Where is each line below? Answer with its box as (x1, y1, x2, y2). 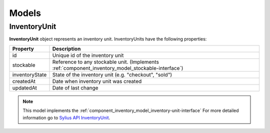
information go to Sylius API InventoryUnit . (22, 114, 110, 120)
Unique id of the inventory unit (52, 51, 124, 58)
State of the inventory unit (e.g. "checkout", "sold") (52, 71, 172, 78)
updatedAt (12, 84, 37, 91)
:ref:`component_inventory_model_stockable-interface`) (52, 64, 183, 71)
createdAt (12, 77, 36, 84)
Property (12, 45, 34, 52)
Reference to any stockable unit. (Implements (52, 58, 159, 65)
